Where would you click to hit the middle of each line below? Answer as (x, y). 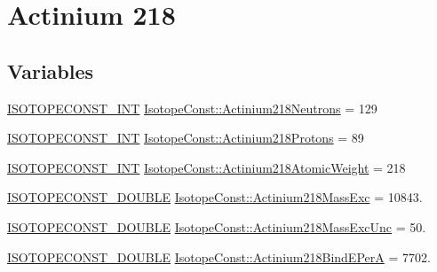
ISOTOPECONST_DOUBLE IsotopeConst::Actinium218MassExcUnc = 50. (217, 226)
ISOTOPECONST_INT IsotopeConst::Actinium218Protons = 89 (186, 138)
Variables (51, 70)
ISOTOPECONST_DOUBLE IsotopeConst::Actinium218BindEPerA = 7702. (219, 256)
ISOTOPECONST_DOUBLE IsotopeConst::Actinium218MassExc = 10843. (215, 197)
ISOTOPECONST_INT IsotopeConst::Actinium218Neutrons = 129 (192, 108)
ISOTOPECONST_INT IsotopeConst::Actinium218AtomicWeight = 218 (207, 167)
